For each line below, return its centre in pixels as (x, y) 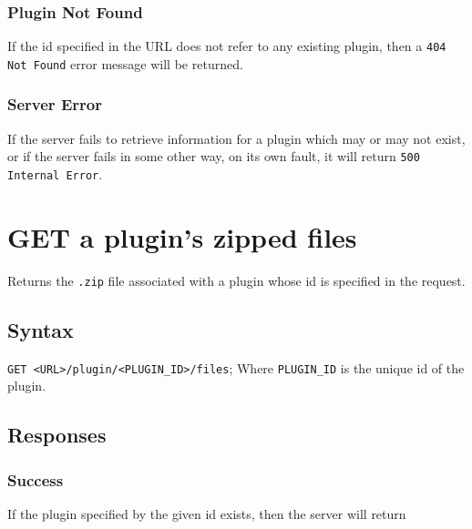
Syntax (41, 329)
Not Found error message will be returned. (125, 63)
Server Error (55, 104)
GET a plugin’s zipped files (182, 236)
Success (36, 479)
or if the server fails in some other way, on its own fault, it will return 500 (214, 156)
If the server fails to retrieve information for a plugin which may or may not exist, (236, 138)
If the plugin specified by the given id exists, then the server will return (207, 513)
